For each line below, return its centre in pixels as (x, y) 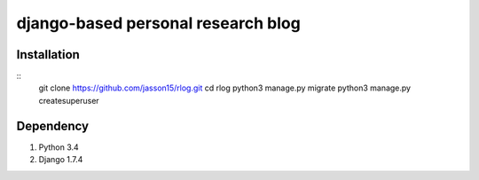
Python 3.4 (59, 147)
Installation (48, 55)
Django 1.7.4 (61, 160)
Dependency (52, 125)
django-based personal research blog (158, 23)
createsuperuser (69, 100)
